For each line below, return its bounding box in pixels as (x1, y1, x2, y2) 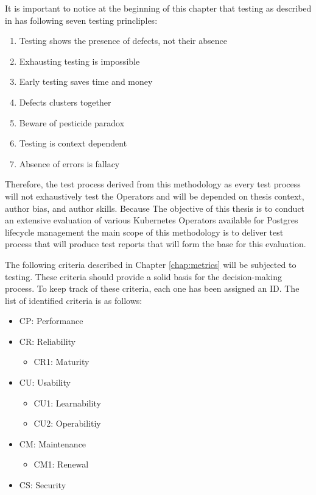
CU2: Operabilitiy (33, 417, 101, 430)
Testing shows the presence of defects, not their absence (19, 34, 227, 47)
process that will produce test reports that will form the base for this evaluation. (5, 237, 306, 250)
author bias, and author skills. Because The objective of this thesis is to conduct (5, 201, 305, 214)
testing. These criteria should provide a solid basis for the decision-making (5, 270, 282, 283)
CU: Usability (19, 376, 71, 389)
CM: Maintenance (19, 437, 86, 450)
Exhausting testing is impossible (19, 54, 140, 67)
